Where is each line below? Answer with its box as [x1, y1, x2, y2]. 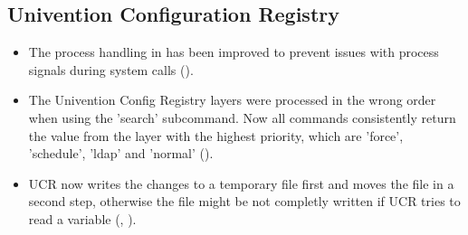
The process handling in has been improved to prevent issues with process [28, 42, 439, 61]
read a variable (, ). [28, 209, 137, 228]
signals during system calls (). [28, 60, 194, 79]
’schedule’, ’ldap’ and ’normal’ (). [28, 144, 214, 163]
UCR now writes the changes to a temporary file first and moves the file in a [28, 174, 454, 193]
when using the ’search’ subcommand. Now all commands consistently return [28, 108, 456, 127]
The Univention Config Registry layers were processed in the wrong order [28, 90, 436, 109]
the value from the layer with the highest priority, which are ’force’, [28, 126, 404, 145]
